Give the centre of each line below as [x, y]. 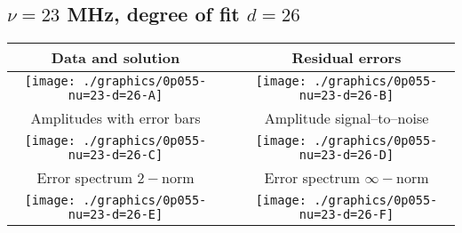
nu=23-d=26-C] [115, 155]
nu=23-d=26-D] [346, 155]
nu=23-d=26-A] [115, 96]
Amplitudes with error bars [115, 118]
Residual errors [346, 58]
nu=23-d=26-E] [115, 215]
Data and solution [115, 58]
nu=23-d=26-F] [346, 215]
